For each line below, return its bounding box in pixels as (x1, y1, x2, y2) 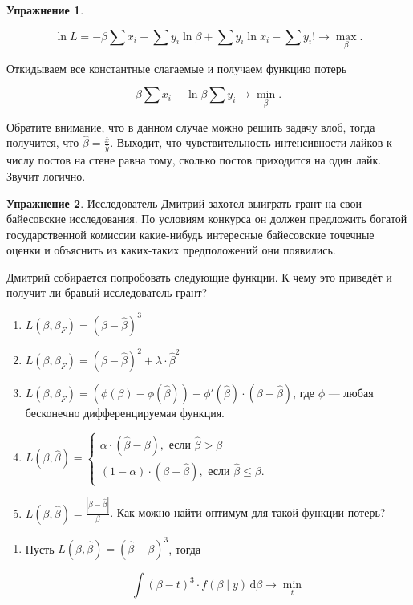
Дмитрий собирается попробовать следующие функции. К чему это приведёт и (6, 268, 392, 285)
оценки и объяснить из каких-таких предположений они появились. (6, 242, 336, 258)
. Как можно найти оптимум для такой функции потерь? (110, 504, 386, 521)
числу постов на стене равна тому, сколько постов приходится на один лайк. (6, 152, 382, 169)
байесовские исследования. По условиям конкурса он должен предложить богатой (6, 210, 407, 227)
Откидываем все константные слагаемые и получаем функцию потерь (6, 59, 347, 76)
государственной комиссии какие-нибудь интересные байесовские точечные (6, 225, 375, 242)
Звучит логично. (6, 167, 86, 184)
